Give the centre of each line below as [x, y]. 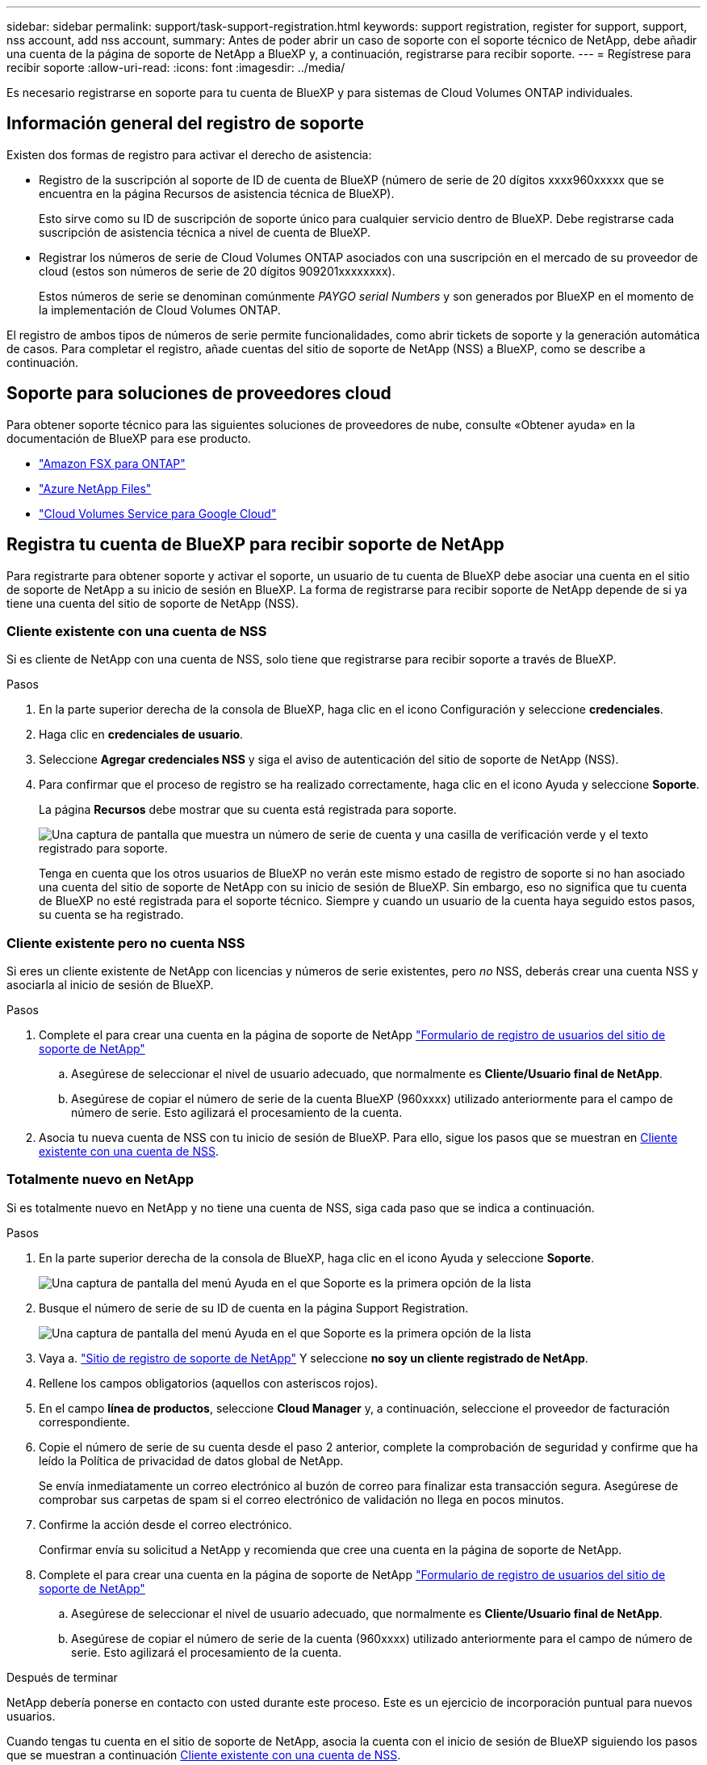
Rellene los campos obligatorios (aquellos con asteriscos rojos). [209, 1383]
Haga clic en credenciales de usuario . [141, 735]
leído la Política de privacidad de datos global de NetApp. [191, 1460]
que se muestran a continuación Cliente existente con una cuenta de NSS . [204, 1754]
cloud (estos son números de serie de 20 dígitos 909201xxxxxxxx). [217, 271]
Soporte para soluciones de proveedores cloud [199, 394]
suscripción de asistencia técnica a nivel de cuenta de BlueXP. [205, 232]
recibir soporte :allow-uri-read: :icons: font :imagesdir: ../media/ [176, 67]
